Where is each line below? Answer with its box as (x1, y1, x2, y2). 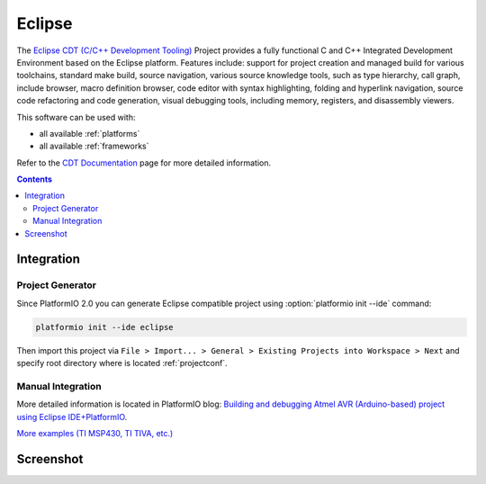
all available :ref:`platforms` (39, 128, 140, 139)
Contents (16, 174, 53, 184)
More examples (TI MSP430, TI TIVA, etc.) (16, 428, 174, 439)
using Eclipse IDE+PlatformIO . (16, 411, 128, 422)
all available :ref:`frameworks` (39, 140, 149, 152)
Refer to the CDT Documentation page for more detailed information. (16, 157, 272, 168)
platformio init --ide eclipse (35, 322, 175, 332)
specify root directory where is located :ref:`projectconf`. (16, 358, 229, 369)
